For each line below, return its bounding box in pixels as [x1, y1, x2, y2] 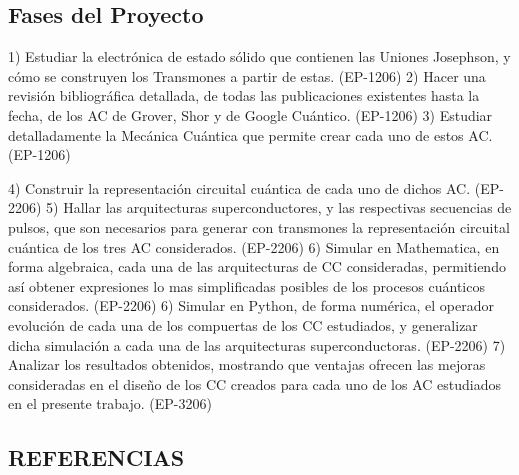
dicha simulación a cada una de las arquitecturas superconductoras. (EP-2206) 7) [8, 334, 506, 355]
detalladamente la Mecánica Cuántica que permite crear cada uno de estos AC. [8, 124, 493, 145]
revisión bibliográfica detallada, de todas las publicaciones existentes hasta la [8, 85, 480, 106]
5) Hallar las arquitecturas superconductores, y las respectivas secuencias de [46, 197, 512, 218]
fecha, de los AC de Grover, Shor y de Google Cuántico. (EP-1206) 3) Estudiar [8, 104, 493, 125]
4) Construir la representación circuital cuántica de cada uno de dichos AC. [8, 177, 471, 198]
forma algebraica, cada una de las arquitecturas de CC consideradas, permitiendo [8, 256, 506, 277]
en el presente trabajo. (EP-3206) [8, 393, 212, 414]
